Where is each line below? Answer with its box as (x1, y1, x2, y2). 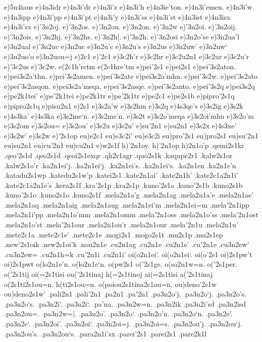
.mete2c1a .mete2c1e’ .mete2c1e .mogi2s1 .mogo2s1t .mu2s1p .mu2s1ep (4, 229, 223, 239)
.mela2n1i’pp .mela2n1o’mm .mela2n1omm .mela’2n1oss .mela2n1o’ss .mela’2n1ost (4, 209, 258, 220)
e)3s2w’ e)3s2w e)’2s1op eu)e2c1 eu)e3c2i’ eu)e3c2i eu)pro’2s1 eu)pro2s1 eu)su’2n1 (4, 130, 258, 140)
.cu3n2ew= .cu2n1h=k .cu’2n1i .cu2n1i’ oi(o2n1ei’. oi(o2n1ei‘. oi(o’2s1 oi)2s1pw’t (4, 249, 252, 259)
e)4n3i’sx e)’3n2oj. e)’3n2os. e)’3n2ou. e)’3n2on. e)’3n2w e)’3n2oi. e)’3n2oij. (4, 21, 237, 32)
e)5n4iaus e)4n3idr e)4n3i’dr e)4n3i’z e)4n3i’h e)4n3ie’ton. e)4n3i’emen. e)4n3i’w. (4, 2, 254, 12)
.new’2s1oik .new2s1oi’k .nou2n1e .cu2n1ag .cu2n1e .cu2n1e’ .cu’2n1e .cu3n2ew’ (4, 239, 249, 250)
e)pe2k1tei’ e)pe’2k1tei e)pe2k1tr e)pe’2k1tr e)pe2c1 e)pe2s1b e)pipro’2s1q (4, 90, 235, 101)
